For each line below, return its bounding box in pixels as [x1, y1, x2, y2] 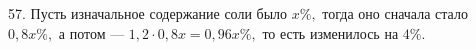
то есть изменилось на [262, 22, 399, 43]
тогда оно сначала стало [322, 3, 468, 23]
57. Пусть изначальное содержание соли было [8, 3, 288, 23]
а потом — [58, 22, 125, 43]
